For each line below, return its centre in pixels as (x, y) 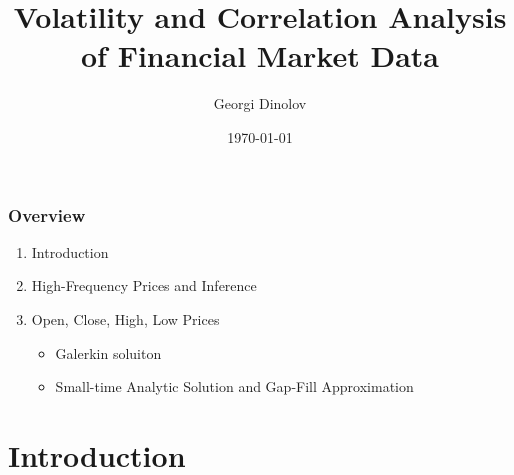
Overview (47, 214)
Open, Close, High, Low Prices (125, 318)
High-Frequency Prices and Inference (144, 285)
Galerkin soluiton (108, 352)
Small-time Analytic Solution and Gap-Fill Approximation (234, 386)
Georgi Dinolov (260, 103)
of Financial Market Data (260, 55)
